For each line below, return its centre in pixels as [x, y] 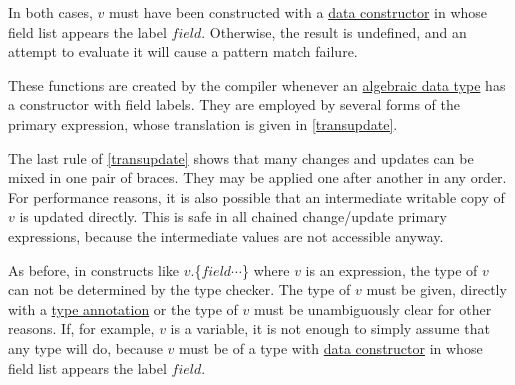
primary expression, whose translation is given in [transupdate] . [203, 123]
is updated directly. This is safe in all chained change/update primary [233, 216]
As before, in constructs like [94, 269]
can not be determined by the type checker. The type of [179, 289]
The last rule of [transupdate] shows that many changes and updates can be [241, 157]
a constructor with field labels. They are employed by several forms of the [234, 104]
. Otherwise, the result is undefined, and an [334, 31]
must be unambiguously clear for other [373, 308]
